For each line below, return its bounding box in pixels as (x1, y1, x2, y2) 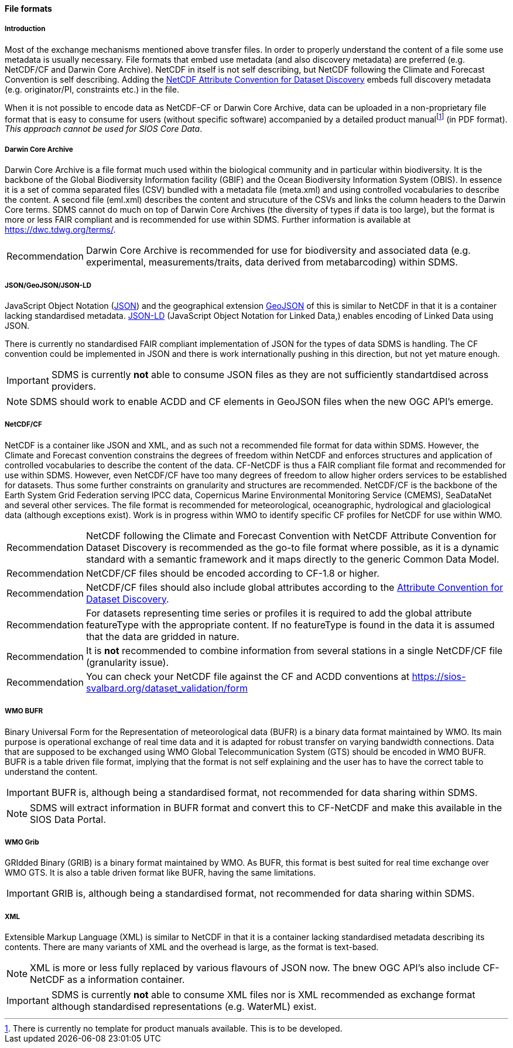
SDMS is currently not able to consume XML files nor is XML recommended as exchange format (51, 989, 476, 1001)
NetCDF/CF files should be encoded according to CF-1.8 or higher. (85, 567, 379, 579)
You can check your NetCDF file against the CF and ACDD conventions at (85, 670, 409, 682)
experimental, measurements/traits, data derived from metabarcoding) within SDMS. (85, 256, 458, 268)
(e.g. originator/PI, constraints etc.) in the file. (5, 84, 179, 94)
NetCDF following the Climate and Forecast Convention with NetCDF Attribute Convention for (85, 529, 497, 542)
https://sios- (412, 670, 466, 682)
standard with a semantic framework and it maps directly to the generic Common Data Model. (85, 553, 500, 565)
